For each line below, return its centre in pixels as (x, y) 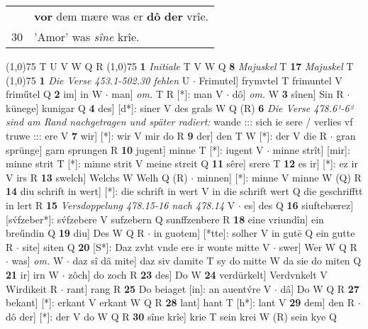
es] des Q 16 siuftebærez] (299, 205)
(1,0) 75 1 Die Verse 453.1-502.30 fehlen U (98, 80)
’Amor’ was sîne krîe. (87, 37)
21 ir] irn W (32, 274)
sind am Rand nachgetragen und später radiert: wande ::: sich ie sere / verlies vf (179, 122)
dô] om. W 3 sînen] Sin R (288, 94)
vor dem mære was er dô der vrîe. (122, 16)
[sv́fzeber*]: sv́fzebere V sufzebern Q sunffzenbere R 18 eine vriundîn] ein (165, 219)
